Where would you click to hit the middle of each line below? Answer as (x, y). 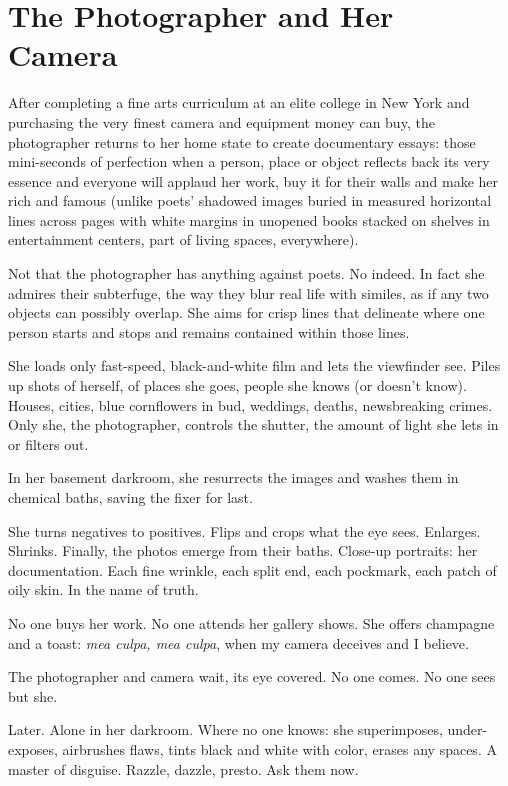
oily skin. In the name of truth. (103, 589)
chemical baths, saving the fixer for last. (130, 497)
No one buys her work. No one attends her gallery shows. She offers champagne (251, 622)
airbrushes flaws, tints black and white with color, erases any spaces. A (279, 748)
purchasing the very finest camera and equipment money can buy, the (221, 121)
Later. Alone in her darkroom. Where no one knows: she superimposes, (225, 729)
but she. (33, 695)
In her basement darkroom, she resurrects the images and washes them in (233, 477)
